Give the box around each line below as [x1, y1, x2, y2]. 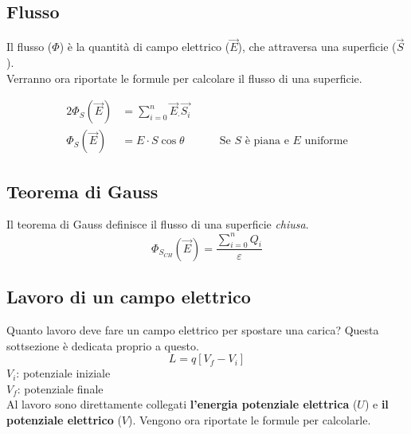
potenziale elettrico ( [6, 411, 122, 428]
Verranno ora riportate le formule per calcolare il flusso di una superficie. [6, 69, 362, 86]
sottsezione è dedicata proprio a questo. [6, 337, 199, 354]
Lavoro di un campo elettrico [6, 284, 251, 309]
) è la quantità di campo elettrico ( [59, 38, 230, 55]
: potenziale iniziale [16, 365, 111, 381]
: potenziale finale [17, 380, 104, 397]
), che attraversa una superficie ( [237, 38, 397, 55]
